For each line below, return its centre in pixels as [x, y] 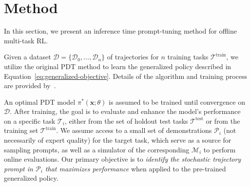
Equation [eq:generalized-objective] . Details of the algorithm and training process [126, 76]
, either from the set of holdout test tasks [126, 121]
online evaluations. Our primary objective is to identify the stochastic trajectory [123, 159]
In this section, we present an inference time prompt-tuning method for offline [120, 31]
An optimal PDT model [40, 102]
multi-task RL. [26, 40]
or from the [223, 121]
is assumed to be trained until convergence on [177, 102]
